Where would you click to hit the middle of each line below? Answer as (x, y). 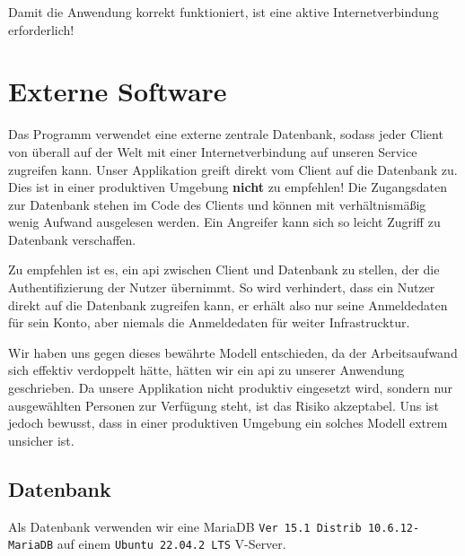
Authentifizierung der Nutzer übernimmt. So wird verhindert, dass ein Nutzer (222, 287)
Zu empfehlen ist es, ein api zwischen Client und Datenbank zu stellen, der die (224, 269)
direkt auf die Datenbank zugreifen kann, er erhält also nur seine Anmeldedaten (228, 304)
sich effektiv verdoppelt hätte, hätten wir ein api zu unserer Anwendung (206, 370)
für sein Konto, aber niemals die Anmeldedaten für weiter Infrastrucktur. (209, 322)
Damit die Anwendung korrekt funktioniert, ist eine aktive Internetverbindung (224, 12)
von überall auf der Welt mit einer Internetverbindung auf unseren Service (213, 151)
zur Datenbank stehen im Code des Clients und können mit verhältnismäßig (217, 204)
